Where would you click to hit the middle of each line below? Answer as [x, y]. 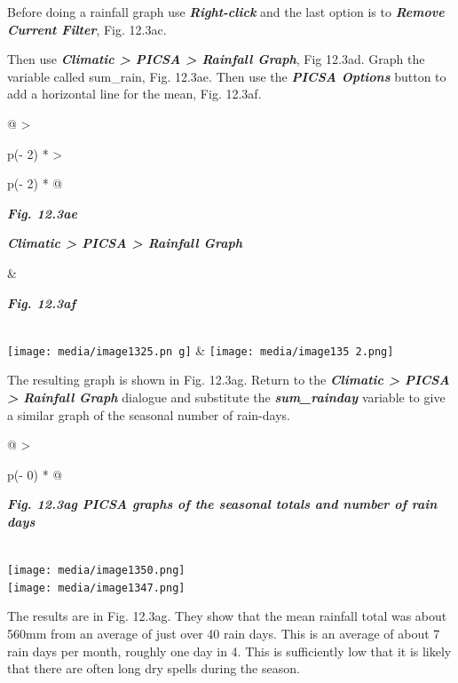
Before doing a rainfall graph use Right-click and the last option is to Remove [226, 12]
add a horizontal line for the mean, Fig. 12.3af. [134, 94]
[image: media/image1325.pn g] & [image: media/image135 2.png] [201, 349]
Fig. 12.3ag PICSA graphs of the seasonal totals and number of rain [222, 504]
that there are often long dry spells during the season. [154, 668]
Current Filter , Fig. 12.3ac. [87, 29]
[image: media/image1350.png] [96, 571]
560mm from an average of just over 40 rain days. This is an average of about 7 [224, 634]
